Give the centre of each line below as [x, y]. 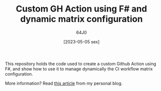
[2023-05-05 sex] [81, 41]
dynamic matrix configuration [81, 19]
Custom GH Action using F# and [81, 9]
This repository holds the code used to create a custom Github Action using [81, 64]
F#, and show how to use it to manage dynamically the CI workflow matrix [79, 69]
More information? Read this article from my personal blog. [64, 83]
